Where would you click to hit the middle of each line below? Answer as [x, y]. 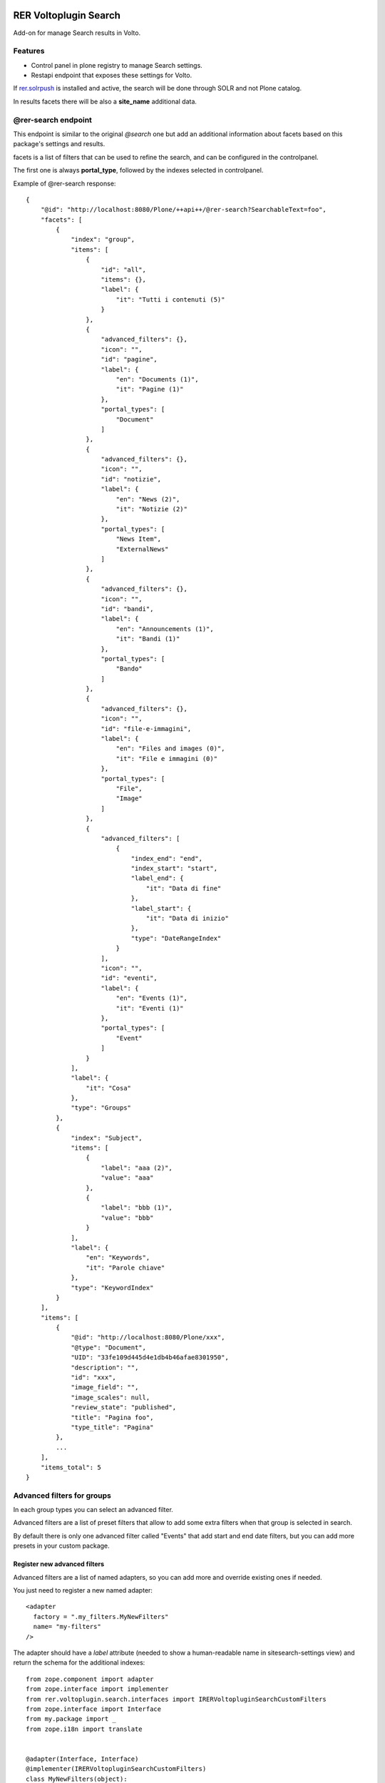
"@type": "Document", [108, 1347]
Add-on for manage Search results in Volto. [77, 33]
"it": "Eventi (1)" [150, 1008]
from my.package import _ [71, 1719]
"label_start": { [161, 908]
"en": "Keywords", [118, 1258]
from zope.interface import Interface [94, 1709]
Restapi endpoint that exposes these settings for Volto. [112, 76]
